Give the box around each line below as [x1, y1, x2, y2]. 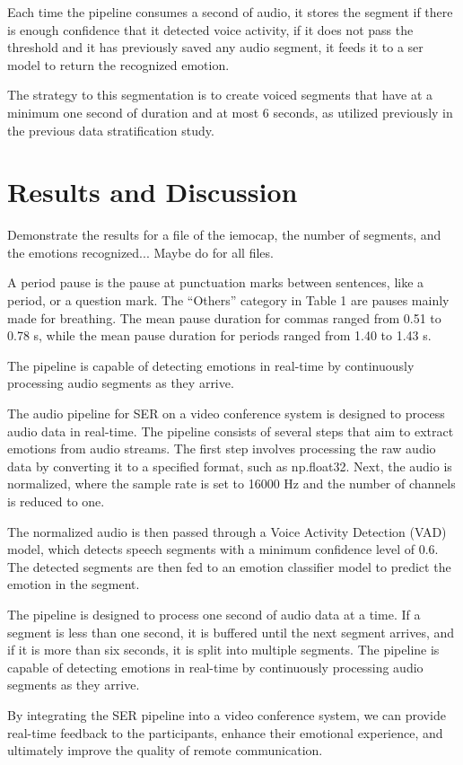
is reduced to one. [7, 492, 105, 510]
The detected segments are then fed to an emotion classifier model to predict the [7, 557, 451, 576]
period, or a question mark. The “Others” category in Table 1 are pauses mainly [7, 291, 450, 310]
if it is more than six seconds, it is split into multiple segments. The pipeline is [7, 640, 440, 659]
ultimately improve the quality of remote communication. [7, 741, 323, 760]
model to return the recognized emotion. [7, 55, 230, 74]
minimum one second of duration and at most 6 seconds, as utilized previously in [7, 102, 453, 121]
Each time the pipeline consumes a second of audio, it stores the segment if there [7, 3, 453, 21]
